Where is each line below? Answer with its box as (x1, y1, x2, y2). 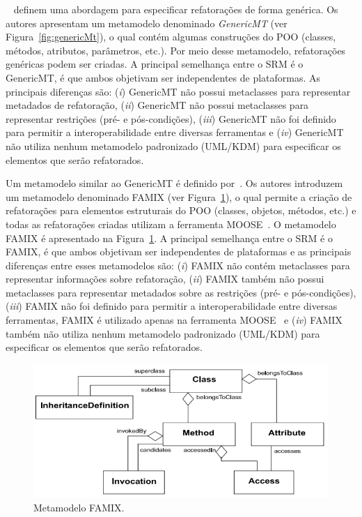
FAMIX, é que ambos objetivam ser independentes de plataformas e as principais (6, 244, 352, 259)
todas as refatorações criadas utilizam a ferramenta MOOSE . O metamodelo (6, 216, 336, 231)
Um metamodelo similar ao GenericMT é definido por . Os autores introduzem (6, 176, 343, 190)
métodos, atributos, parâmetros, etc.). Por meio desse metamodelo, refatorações (6, 43, 346, 57)
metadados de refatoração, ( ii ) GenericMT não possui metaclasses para (6, 98, 309, 112)
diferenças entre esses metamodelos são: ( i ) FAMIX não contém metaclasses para (6, 257, 350, 272)
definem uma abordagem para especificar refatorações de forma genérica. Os (13, 2, 338, 16)
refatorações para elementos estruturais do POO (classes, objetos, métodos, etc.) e (6, 203, 356, 218)
